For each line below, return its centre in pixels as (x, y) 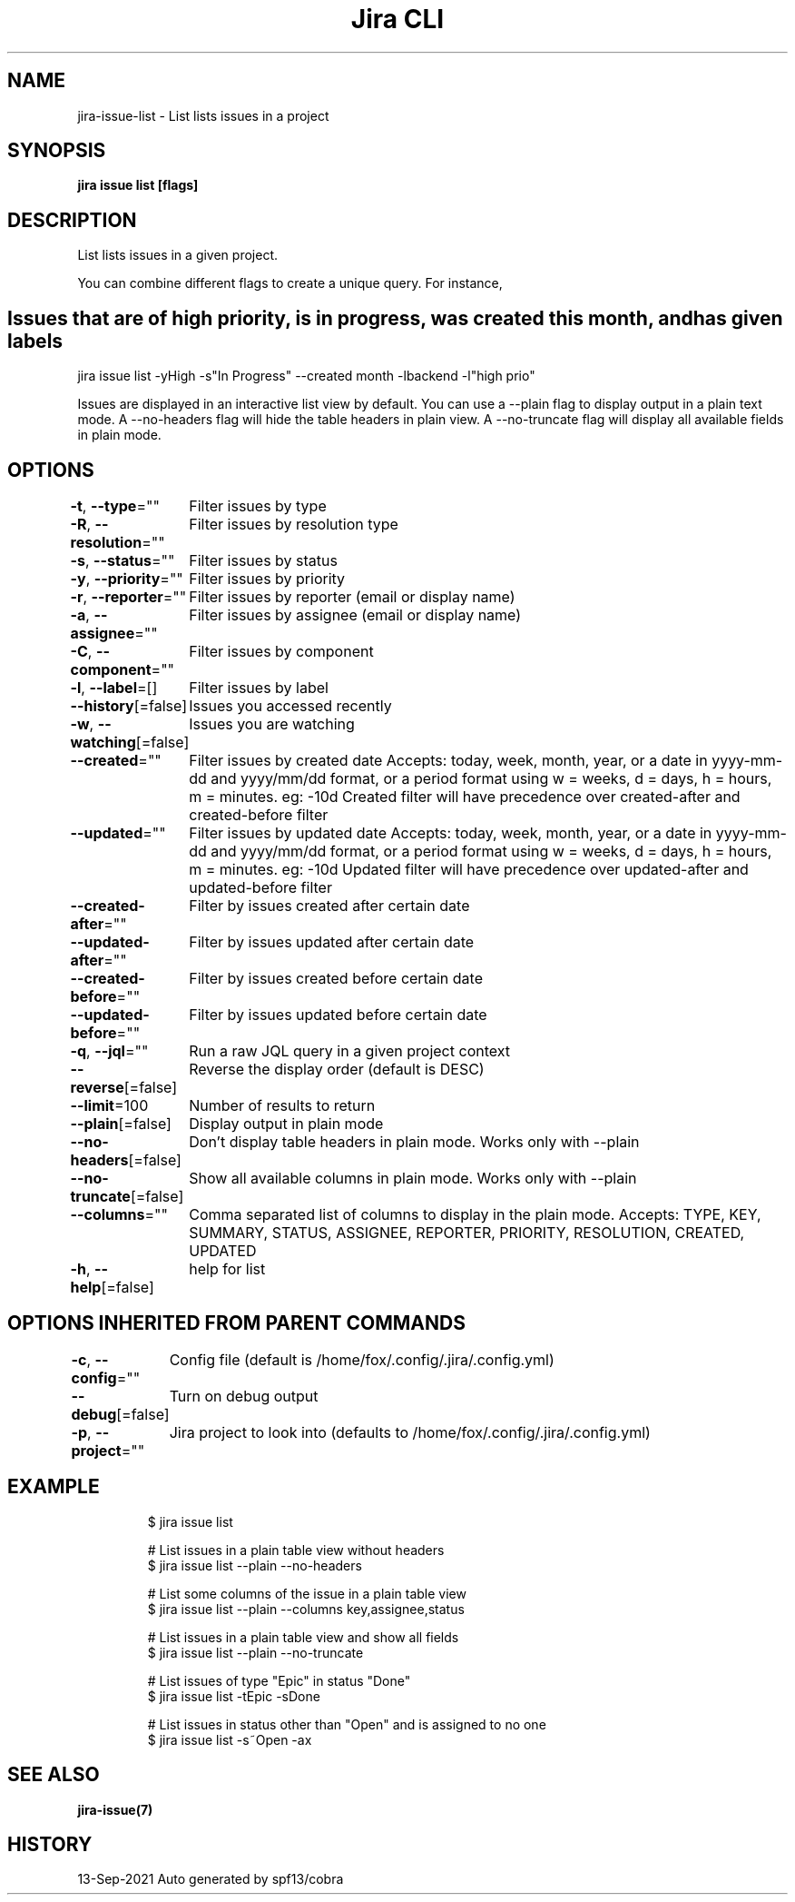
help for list (227, 1268)
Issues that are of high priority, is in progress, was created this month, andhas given (395, 318)
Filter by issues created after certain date (329, 905)
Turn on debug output (244, 1396)
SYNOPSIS (57, 151)
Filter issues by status (263, 560)
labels (35, 341)
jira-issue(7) (115, 1809)
